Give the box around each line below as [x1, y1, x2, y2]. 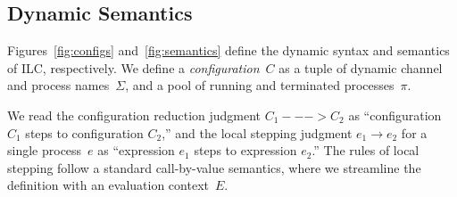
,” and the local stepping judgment [162, 123, 353, 142]
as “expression [97, 141, 175, 160]
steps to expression [194, 141, 297, 160]
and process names [7, 76, 110, 94]
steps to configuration [25, 123, 144, 142]
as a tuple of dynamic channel [278, 58, 443, 77]
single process [7, 141, 82, 160]
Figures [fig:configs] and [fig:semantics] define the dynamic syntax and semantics [7, 41, 450, 60]
